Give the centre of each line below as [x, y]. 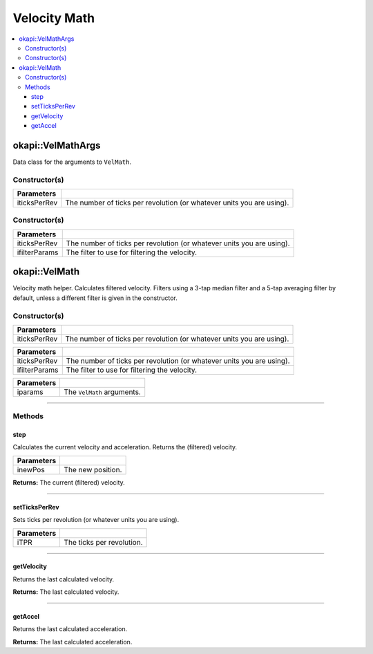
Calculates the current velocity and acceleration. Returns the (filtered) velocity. [125, 447]
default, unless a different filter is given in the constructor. [95, 298]
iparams [30, 392]
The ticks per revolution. [103, 542]
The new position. [93, 469]
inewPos [31, 469]
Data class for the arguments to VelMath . [72, 162]
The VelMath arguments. [102, 392]
